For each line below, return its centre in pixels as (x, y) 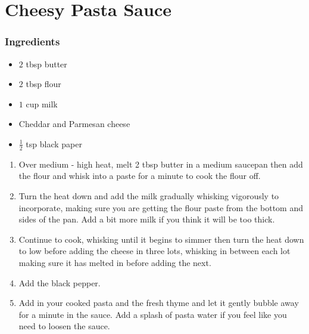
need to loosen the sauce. (64, 326)
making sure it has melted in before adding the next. (115, 262)
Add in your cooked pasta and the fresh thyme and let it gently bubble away (159, 303)
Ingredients (32, 41)
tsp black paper (54, 143)
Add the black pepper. (60, 282)
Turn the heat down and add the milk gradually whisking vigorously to (149, 195)
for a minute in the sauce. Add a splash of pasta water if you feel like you (153, 314)
